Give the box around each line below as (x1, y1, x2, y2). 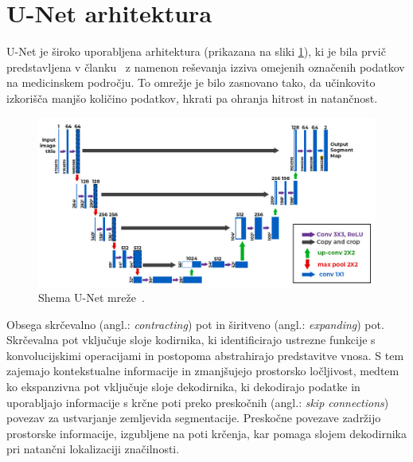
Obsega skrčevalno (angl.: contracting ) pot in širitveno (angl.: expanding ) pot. (6, 315, 384, 332)
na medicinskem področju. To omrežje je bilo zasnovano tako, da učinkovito (6, 74, 376, 91)
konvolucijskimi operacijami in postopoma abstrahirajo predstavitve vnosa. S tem (6, 346, 404, 363)
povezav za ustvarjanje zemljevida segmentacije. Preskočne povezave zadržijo (6, 409, 381, 426)
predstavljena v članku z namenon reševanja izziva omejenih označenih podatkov (6, 58, 405, 75)
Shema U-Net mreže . (38, 289, 145, 306)
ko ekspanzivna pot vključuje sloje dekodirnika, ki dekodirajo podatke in (6, 378, 360, 395)
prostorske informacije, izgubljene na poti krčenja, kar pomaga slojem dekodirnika (6, 425, 407, 441)
